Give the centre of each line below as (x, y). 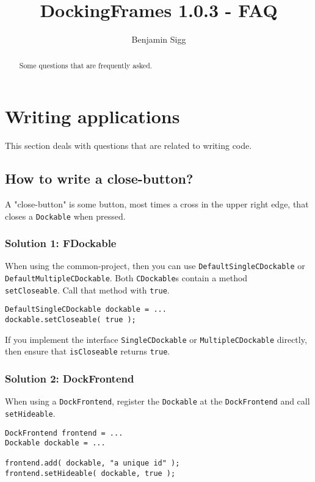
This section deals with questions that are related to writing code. (129, 146)
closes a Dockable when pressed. (65, 216)
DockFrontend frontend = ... (64, 433)
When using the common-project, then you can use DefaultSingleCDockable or (155, 266)
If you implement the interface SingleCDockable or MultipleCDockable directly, (156, 339)
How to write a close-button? (99, 178)
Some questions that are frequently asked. (86, 65)
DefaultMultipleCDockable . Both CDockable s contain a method (126, 278)
